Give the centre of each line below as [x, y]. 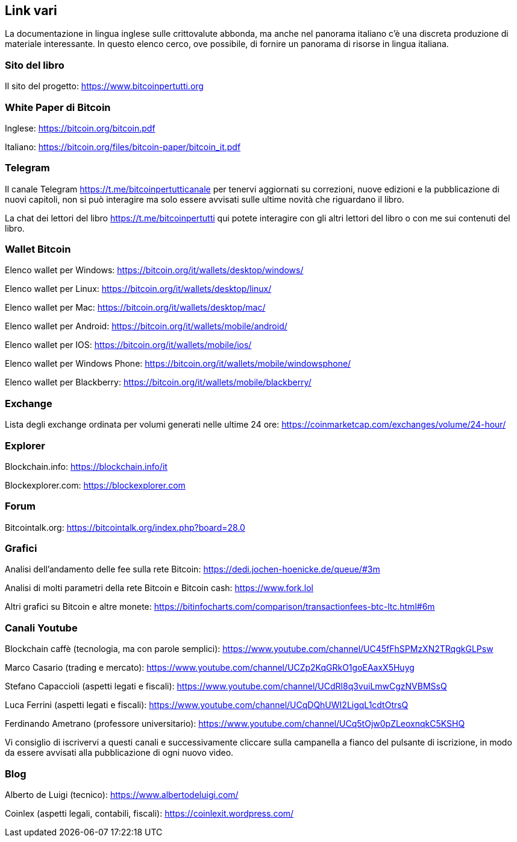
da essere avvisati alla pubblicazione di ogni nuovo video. [119, 753]
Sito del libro [35, 65]
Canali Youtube [41, 628]
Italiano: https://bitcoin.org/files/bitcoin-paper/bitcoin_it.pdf [123, 147]
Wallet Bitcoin [38, 249]
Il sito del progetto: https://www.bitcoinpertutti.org [104, 86]
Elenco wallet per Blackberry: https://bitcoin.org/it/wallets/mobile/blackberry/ [158, 382]
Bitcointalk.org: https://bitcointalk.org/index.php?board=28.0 [125, 527]
